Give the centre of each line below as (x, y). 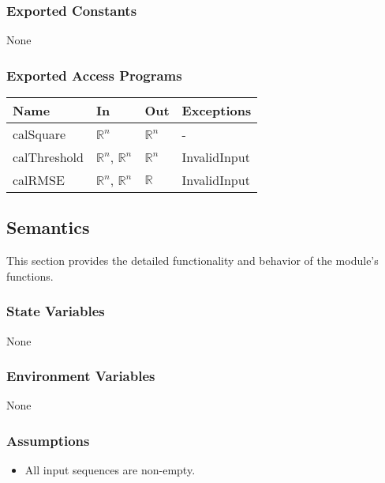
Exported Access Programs (94, 75)
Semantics (48, 227)
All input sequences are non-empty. (110, 470)
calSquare (39, 134)
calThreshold (48, 157)
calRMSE (39, 180)
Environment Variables (81, 376)
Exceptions (217, 111)
